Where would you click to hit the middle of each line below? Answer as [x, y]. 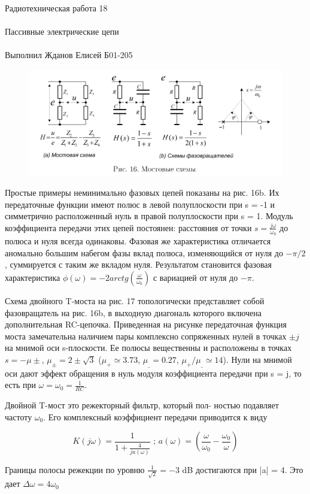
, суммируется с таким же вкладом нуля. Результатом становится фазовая [138, 264]
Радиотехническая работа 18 [56, 8]
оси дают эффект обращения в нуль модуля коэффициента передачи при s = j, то [153, 373]
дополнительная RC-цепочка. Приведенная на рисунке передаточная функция [146, 324]
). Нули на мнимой [257, 359]
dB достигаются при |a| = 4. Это [243, 469]
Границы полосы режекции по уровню [75, 469]
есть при [20, 385]
